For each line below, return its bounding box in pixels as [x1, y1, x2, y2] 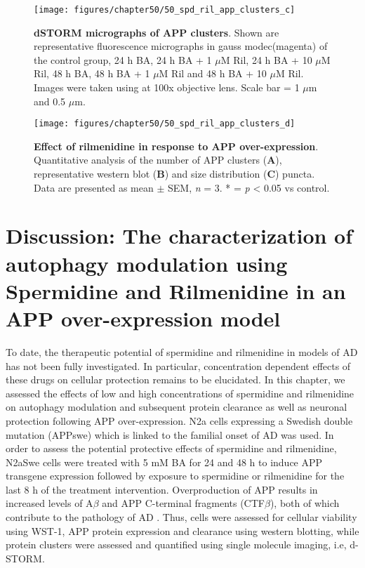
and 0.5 [34, 93, 66, 108]
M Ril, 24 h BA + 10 [220, 52, 312, 67]
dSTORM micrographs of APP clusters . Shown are [34, 25, 279, 39]
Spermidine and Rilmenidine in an [6, 276, 346, 305]
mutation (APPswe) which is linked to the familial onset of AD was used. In [6, 427, 334, 442]
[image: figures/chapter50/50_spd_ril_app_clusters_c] [34, 5, 296, 15]
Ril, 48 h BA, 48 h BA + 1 [34, 66, 150, 81]
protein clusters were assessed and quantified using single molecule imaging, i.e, [6, 537, 347, 552]
